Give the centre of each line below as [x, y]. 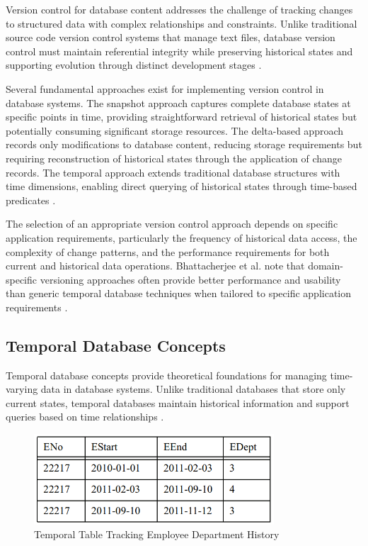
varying [22, 389]
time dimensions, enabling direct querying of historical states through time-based [182, 186]
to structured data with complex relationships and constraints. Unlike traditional [182, 23]
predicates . [31, 200]
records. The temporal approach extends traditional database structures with [173, 172]
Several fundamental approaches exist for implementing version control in [165, 88]
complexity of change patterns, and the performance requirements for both [168, 251]
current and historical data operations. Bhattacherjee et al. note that [155, 266]
